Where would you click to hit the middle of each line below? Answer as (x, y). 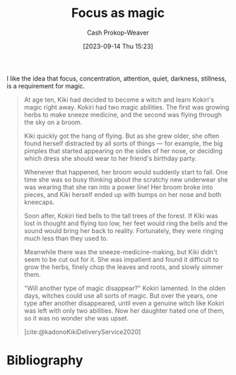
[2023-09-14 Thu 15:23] (118, 46)
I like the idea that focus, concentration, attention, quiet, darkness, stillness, (117, 78)
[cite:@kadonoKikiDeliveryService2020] (82, 332)
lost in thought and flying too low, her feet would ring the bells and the (126, 223)
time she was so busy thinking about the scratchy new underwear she (126, 179)
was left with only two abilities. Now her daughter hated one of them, (124, 310)
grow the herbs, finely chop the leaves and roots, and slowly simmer (123, 267)
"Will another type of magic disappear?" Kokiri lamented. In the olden (125, 288)
